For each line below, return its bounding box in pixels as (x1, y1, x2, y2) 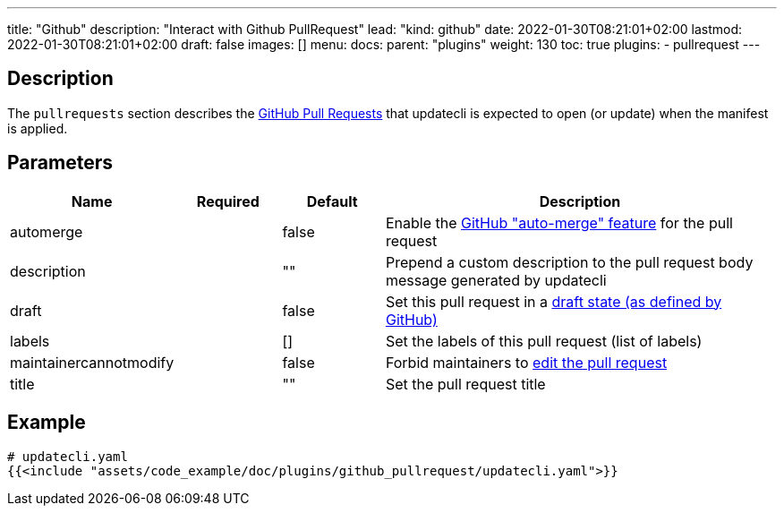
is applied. (7, 120, 68, 136)
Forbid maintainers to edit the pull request (385, 353, 668, 372)
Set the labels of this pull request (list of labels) (385, 331, 703, 350)
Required (196, 192, 260, 210)
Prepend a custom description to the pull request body (385, 252, 754, 271)
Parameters (7, 151, 113, 175)
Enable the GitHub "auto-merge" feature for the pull (385, 213, 733, 232)
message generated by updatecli (385, 270, 607, 289)
